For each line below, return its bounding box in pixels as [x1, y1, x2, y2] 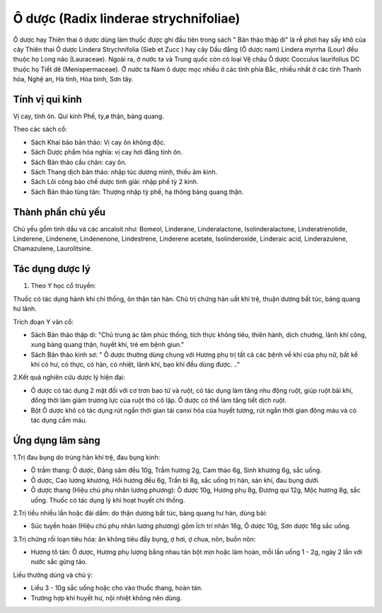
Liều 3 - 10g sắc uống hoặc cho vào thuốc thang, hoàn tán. [30, 584, 203, 592]
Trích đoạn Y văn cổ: [13, 317, 74, 326]
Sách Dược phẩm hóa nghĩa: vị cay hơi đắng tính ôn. [30, 148, 183, 156]
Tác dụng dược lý [13, 263, 91, 275]
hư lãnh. [13, 304, 37, 313]
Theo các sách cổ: [13, 125, 67, 134]
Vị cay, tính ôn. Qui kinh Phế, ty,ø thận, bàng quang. [13, 112, 164, 120]
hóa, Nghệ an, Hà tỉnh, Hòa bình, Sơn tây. [13, 75, 134, 84]
